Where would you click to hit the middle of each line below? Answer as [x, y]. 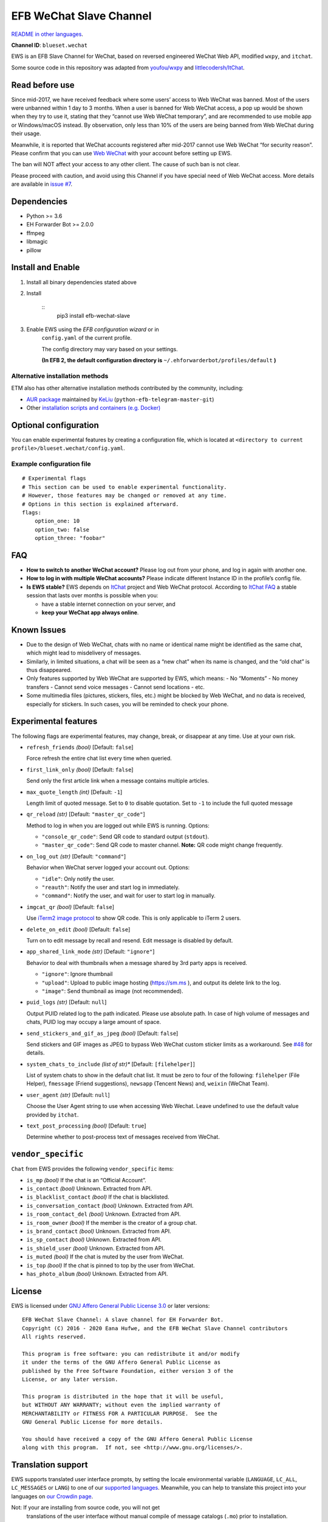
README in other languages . [47, 34]
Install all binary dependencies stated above [81, 282]
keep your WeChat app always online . [90, 612]
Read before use [43, 85]
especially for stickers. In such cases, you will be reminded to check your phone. [128, 704]
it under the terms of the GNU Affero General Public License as [121, 1362]
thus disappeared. [49, 670]
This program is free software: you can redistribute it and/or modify [131, 1354]
